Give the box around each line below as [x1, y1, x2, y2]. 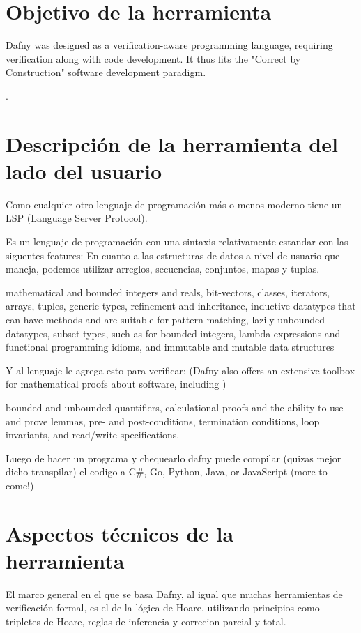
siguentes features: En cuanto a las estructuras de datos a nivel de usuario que [6, 247, 340, 262]
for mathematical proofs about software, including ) [6, 376, 226, 391]
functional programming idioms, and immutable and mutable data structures [6, 340, 335, 354]
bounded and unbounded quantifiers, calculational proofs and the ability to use [6, 399, 344, 414]
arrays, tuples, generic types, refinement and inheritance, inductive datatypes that [6, 298, 356, 313]
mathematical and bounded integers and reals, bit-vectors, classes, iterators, [6, 284, 330, 299]
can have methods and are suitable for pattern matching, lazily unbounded [6, 312, 325, 326]
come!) [6, 478, 34, 492]
